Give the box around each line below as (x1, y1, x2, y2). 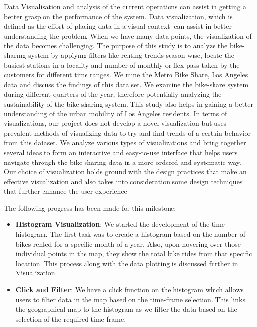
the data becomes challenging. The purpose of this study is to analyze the (4, 40, 228, 51)
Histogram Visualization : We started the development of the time (15, 219, 225, 229)
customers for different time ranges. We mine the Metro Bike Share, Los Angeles (4, 69, 248, 80)
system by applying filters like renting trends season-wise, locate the (28, 50, 234, 60)
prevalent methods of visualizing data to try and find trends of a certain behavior (4, 127, 251, 138)
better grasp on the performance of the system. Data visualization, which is (4, 11, 233, 21)
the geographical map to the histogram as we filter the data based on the (15, 304, 237, 314)
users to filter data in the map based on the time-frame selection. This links (15, 294, 245, 304)
